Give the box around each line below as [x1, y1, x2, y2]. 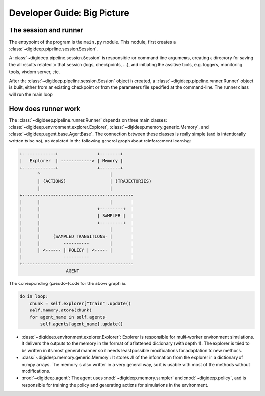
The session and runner [9, 26, 83, 34]
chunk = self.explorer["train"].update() [29, 300, 131, 306]
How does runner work [9, 104, 80, 113]
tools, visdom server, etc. [9, 69, 60, 75]
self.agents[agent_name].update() [40, 321, 123, 327]
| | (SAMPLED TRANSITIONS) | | [19, 233, 133, 239]
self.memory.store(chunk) [29, 308, 92, 313]
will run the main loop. [9, 91, 54, 97]
